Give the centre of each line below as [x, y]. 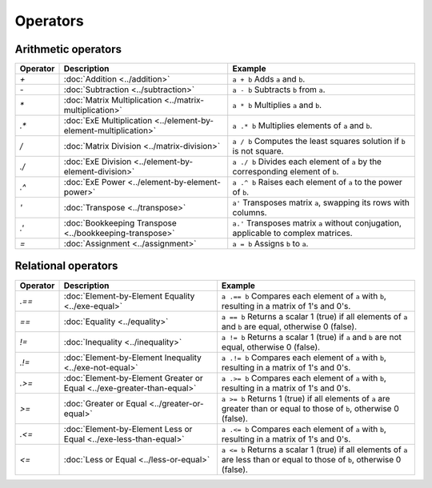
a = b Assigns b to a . [270, 244]
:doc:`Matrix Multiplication [113, 100]
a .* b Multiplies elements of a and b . [302, 126]
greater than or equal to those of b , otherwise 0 [310, 408]
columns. [250, 213]
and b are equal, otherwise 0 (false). [289, 326]
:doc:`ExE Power [94, 182]
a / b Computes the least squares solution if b [319, 142]
